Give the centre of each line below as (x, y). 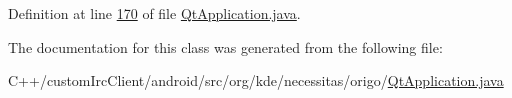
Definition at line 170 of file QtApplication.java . (154, 13)
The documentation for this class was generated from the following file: (225, 46)
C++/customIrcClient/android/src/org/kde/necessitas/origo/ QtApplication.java (256, 80)
